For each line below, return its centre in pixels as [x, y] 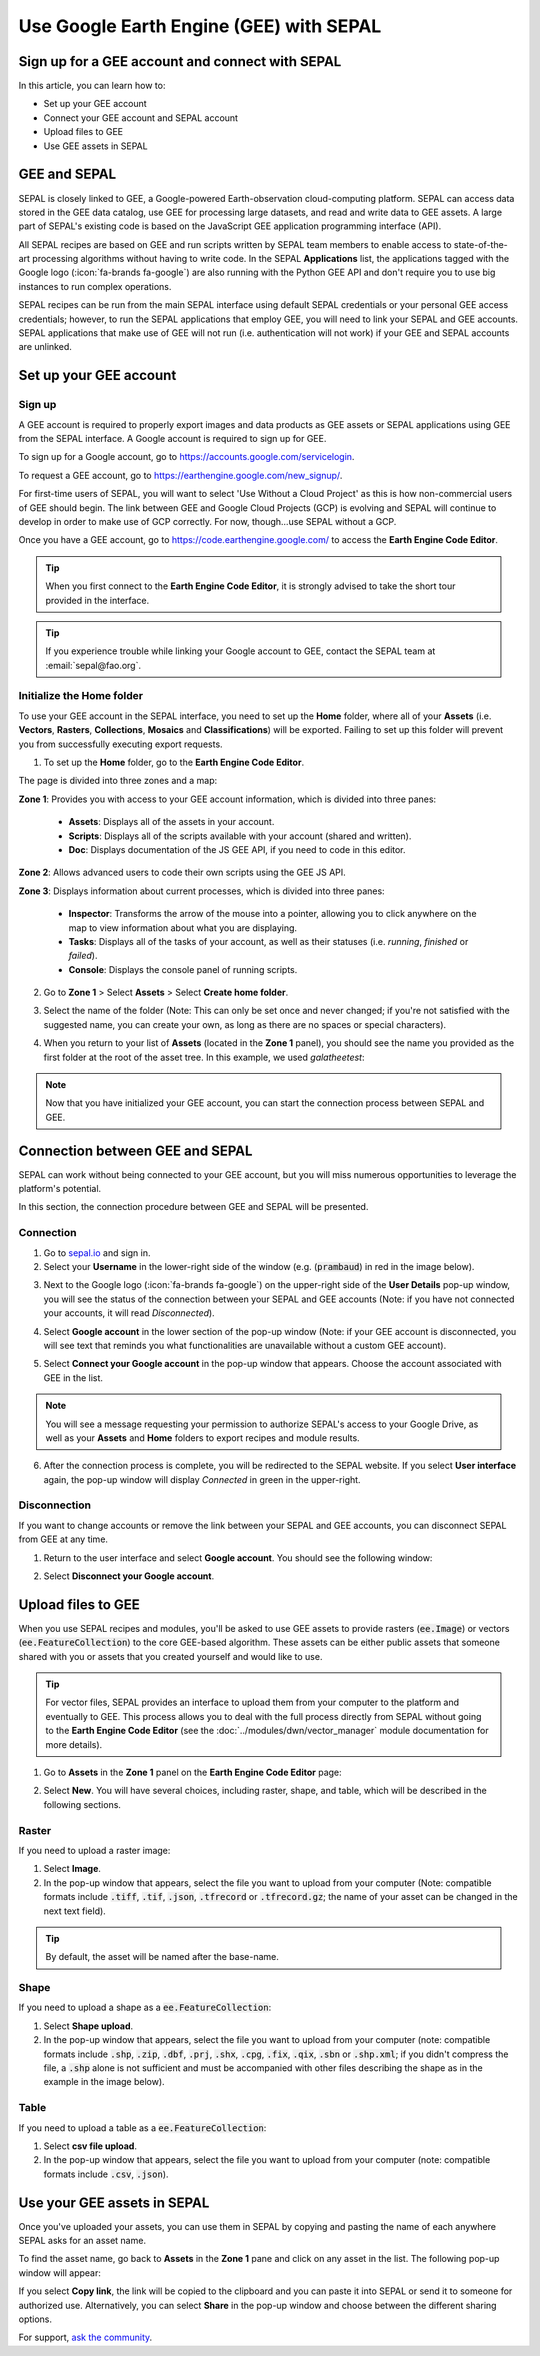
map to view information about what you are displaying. [183, 927]
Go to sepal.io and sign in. [97, 1252]
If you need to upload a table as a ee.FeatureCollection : [142, 2127]
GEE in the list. [73, 1377]
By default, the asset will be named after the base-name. [162, 1957]
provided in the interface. [97, 600]
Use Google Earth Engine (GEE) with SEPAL [200, 26]
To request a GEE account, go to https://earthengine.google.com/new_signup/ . [180, 475]
